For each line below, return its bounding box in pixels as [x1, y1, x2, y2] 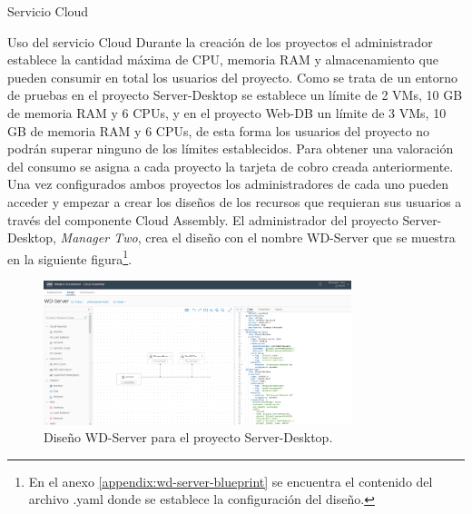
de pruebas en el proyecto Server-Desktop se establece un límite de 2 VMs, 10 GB [7, 85, 463, 104]
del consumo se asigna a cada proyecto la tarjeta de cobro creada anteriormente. [7, 156, 454, 175]
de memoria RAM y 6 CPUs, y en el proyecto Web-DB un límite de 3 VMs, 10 [7, 103, 447, 122]
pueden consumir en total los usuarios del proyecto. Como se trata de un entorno [7, 67, 458, 86]
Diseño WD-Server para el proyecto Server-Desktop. [44, 428, 333, 447]
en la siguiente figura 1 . [7, 246, 133, 268]
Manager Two [60, 228, 138, 247]
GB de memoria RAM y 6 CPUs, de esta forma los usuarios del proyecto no [7, 121, 430, 140]
